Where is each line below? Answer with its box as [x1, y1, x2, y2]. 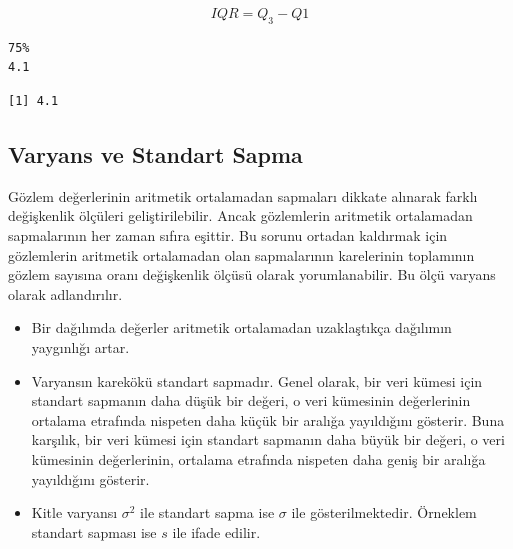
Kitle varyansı [31, 502, 118, 523]
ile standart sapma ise [140, 502, 275, 523]
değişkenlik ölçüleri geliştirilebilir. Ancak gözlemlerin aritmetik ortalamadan [8, 205, 473, 226]
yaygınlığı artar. [31, 336, 130, 357]
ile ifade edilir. [172, 521, 261, 542]
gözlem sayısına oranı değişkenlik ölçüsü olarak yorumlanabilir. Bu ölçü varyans [8, 264, 496, 285]
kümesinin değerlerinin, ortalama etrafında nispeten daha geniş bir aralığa [31, 448, 486, 469]
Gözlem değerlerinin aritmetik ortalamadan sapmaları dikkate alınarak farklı [8, 185, 478, 206]
